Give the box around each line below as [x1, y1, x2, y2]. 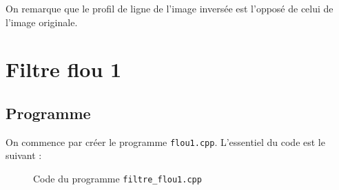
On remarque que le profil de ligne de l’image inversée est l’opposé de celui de [6, 1, 333, 15]
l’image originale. [6, 14, 78, 29]
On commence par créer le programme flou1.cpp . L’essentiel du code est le [6, 134, 325, 149]
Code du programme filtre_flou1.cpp [33, 171, 202, 186]
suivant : [6, 148, 42, 162]
